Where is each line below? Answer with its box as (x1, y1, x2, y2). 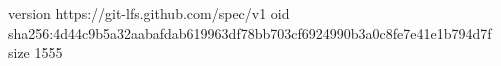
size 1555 (8, 42, 63, 63)
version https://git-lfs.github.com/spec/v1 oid (8, 3, 290, 23)
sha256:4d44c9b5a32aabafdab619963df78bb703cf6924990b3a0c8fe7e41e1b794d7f (8, 22, 492, 43)
